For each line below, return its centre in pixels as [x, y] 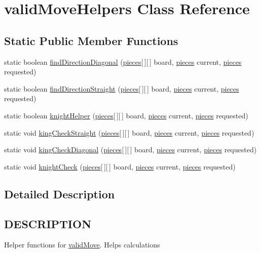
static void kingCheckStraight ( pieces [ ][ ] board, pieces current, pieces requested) [129, 132]
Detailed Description [60, 194]
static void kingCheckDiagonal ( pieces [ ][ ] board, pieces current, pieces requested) [131, 150]
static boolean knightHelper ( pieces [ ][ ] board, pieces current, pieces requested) [126, 115]
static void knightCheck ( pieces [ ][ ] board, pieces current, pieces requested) [120, 166]
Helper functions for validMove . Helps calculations [82, 245]
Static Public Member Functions [91, 40]
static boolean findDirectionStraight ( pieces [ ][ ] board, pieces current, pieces [122, 88]
